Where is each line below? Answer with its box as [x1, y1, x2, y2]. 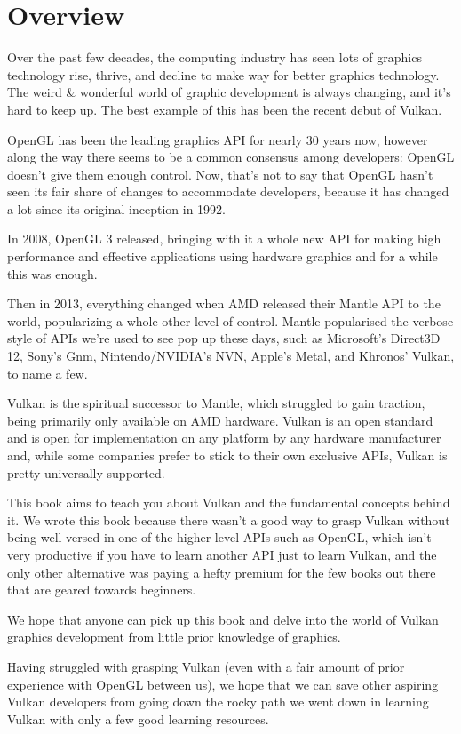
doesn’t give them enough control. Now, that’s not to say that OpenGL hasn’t [7, 164, 433, 183]
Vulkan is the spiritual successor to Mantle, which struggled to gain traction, [7, 394, 425, 412]
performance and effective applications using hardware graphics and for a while [7, 247, 438, 266]
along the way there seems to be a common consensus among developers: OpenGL [7, 148, 455, 166]
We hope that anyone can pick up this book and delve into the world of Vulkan [7, 610, 439, 628]
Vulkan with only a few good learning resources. [7, 709, 269, 728]
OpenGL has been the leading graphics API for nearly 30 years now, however [7, 130, 428, 148]
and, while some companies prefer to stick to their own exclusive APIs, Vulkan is [7, 446, 448, 464]
